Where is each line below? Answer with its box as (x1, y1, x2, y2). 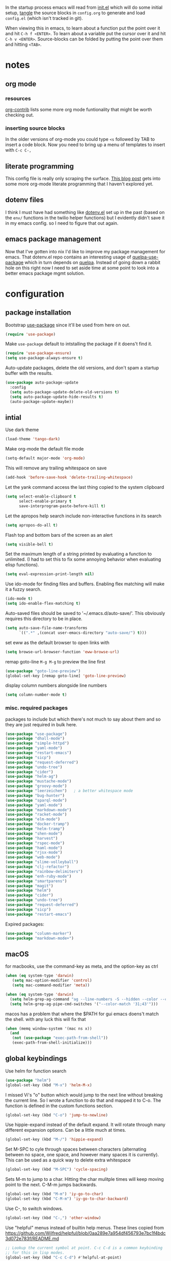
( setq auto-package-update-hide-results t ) (10, 394, 103, 399)
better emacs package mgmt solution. (5, 270, 85, 276)
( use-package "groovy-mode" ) (5, 783, 67, 789)
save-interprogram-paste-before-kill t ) (18, 503, 106, 509)
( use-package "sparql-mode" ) (5, 798, 67, 803)
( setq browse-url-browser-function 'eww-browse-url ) (5, 649, 120, 654)
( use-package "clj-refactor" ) (5, 864, 70, 870)
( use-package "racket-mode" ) (5, 812, 67, 817)
